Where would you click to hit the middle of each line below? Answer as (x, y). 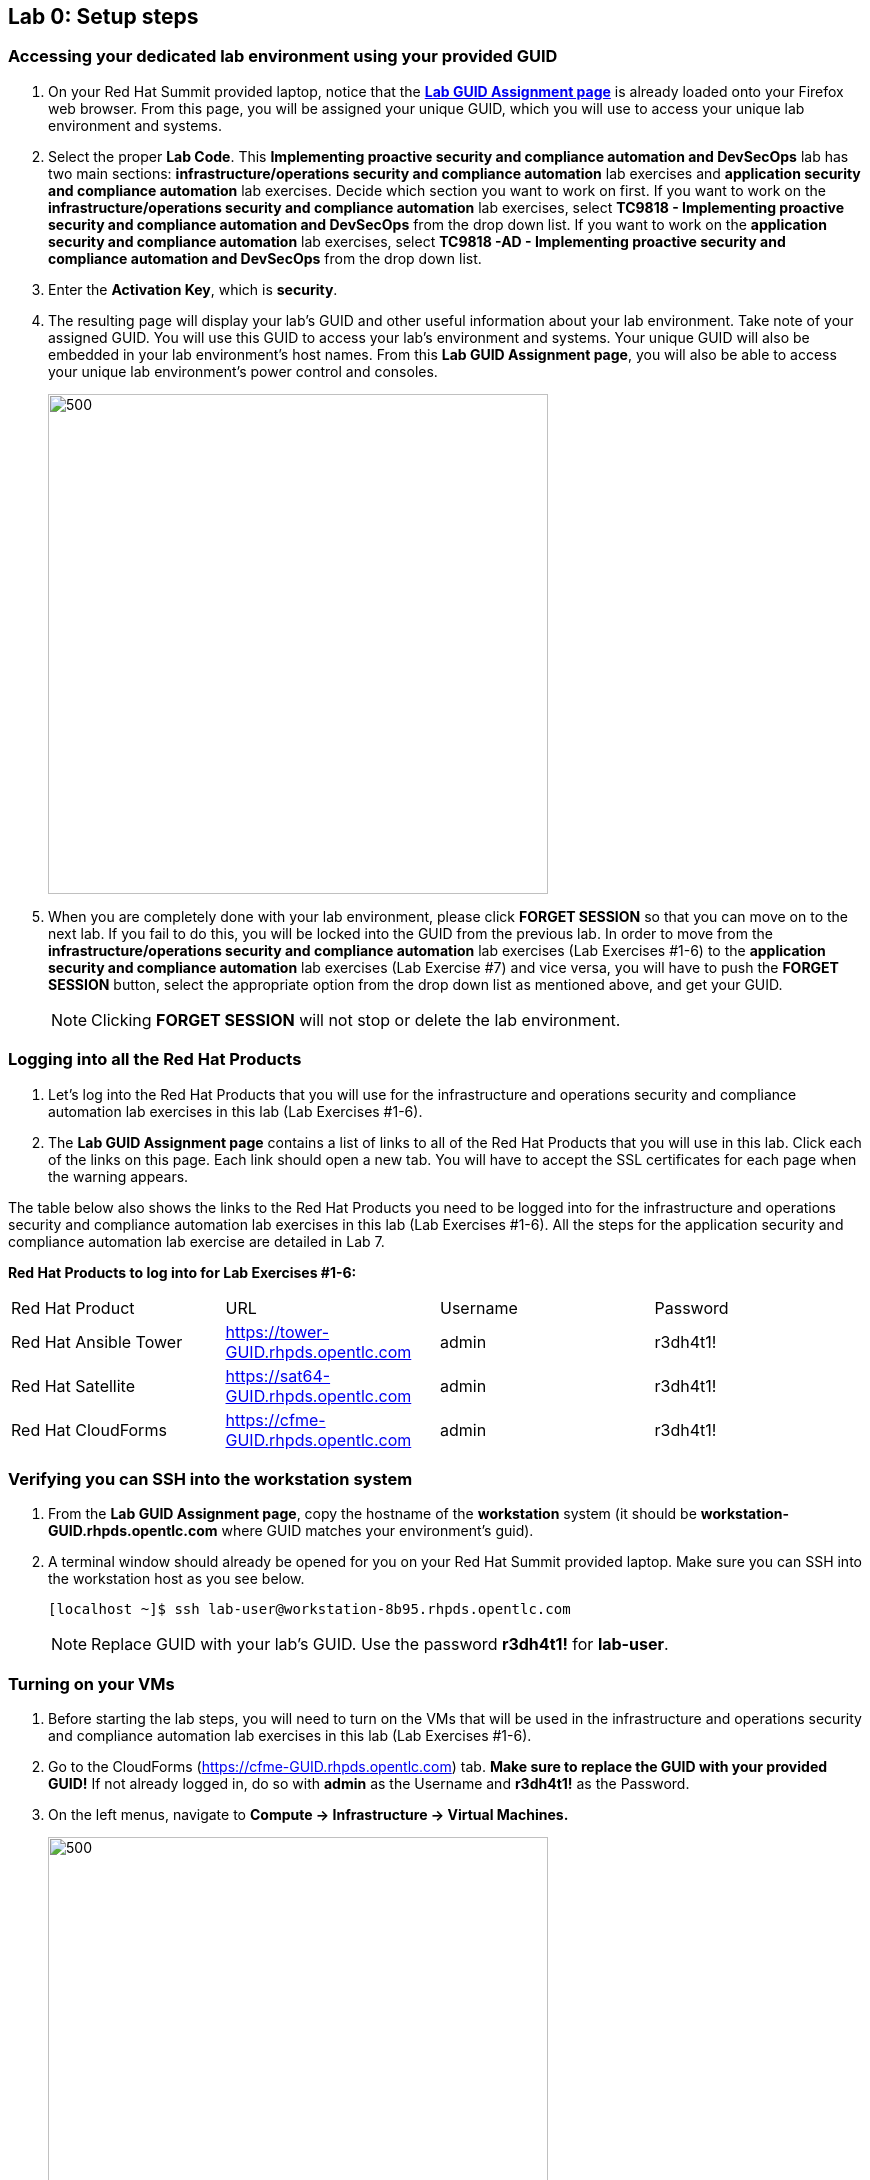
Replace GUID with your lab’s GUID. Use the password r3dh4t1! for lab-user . (380, 1644)
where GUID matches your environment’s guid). (377, 1531)
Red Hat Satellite (73, 1385)
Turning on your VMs (91, 1683)
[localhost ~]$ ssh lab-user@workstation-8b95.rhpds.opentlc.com (309, 1609)
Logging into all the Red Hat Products (155, 1059)
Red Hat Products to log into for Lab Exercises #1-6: (182, 1272)
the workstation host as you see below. (176, 1579)
